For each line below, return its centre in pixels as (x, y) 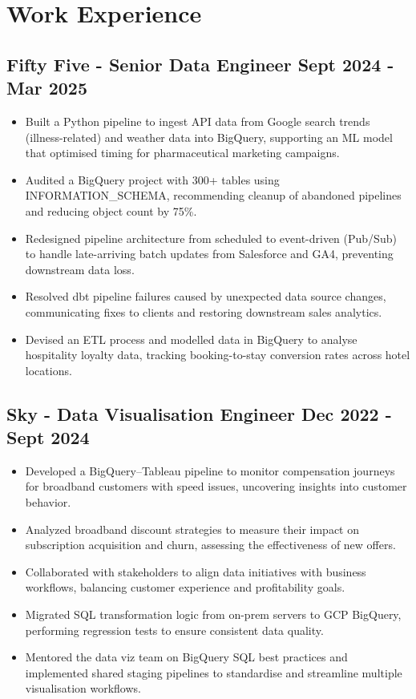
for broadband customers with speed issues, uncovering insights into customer (216, 486)
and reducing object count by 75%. (111, 210)
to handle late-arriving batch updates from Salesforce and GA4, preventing (209, 254)
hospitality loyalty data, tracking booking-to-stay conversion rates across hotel (218, 355)
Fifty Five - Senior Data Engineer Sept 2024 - (200, 64)
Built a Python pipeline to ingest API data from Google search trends (198, 121)
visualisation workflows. (83, 688)
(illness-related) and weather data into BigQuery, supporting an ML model (209, 137)
